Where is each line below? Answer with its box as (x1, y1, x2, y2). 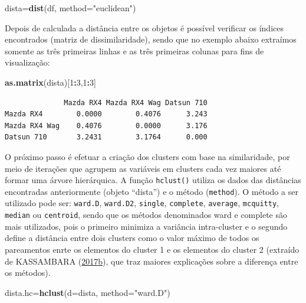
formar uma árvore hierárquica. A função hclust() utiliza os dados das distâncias (5, 174, 301, 186)
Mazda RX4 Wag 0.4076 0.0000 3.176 (5, 121, 208, 130)
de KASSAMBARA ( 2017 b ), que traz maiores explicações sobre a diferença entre (5, 255, 298, 267)
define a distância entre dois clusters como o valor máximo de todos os (5, 232, 259, 244)
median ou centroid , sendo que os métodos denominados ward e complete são (5, 208, 287, 221)
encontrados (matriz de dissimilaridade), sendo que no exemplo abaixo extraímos (5, 33, 297, 45)
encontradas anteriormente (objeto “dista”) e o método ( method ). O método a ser (5, 185, 298, 197)
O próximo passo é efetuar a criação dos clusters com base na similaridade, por (5, 150, 290, 162)
